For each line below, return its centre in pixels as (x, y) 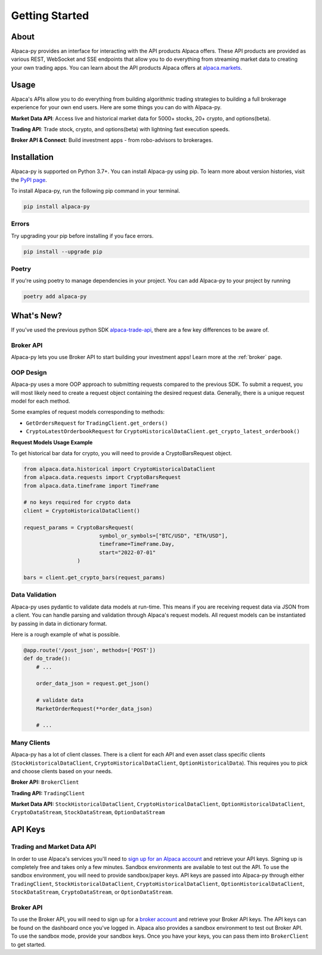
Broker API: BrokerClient (45, 782)
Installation (32, 157)
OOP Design (29, 372)
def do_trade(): (47, 659)
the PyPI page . (29, 180)
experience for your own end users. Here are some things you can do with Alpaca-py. (116, 107)
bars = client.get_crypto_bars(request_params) (94, 578)
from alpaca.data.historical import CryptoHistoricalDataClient (120, 469)
